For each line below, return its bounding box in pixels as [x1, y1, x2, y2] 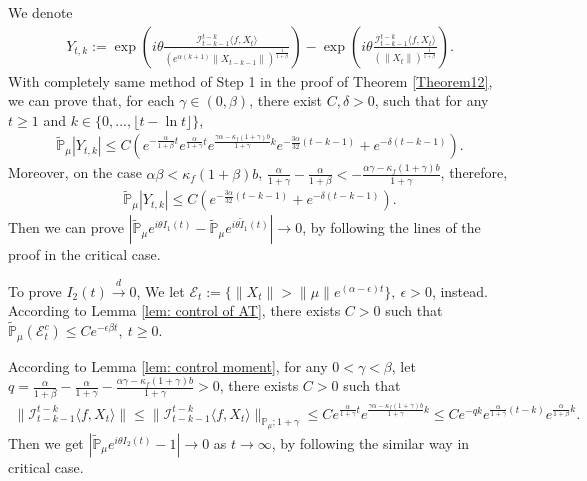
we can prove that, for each [8, 90, 175, 111]
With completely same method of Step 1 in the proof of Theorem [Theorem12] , [8, 70, 493, 91]
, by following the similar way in [271, 432, 470, 453]
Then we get [8, 432, 84, 453]
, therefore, [440, 162, 508, 183]
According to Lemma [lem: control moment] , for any [8, 355, 328, 376]
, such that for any [374, 90, 489, 111]
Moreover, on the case [8, 162, 142, 183]
